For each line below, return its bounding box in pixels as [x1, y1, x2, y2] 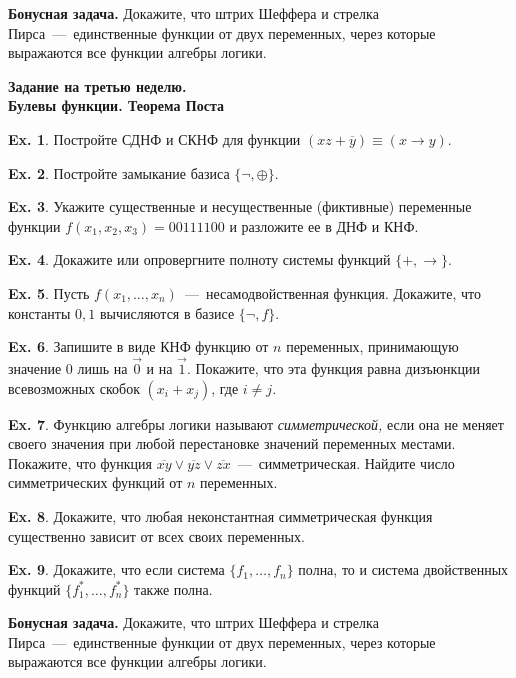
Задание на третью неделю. [8, 75, 187, 96]
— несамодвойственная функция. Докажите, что [184, 282, 481, 303]
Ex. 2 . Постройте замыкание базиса [8, 162, 230, 183]
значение [8, 357, 62, 378]
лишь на [77, 357, 128, 378]
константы [8, 302, 71, 323]
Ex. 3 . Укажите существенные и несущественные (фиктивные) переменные [8, 196, 472, 217]
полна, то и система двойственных [298, 559, 509, 580]
